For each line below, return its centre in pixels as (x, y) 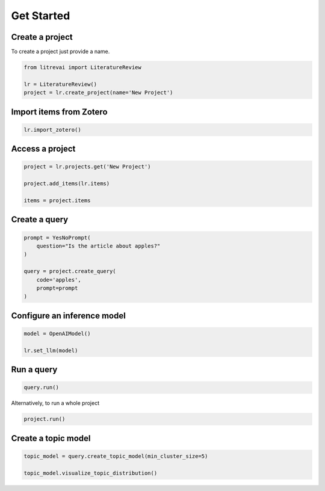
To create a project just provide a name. (60, 52)
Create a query (40, 220)
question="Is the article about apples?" (98, 246)
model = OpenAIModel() (57, 333)
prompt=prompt (57, 288)
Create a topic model (51, 438)
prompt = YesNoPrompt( (57, 237)
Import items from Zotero (59, 112)
